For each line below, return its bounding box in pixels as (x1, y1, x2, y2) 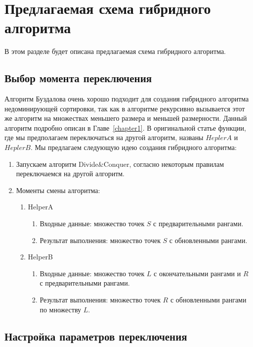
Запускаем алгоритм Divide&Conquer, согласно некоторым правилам (16, 158, 224, 169)
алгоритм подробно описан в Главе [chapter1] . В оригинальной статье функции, (4, 122, 246, 133)
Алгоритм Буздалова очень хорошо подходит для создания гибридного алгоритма (4, 94, 249, 104)
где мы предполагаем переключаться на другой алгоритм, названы (4, 132, 204, 143)
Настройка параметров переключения (4, 328, 187, 344)
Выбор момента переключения (4, 70, 152, 86)
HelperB (28, 251, 53, 262)
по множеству (40, 304, 82, 314)
